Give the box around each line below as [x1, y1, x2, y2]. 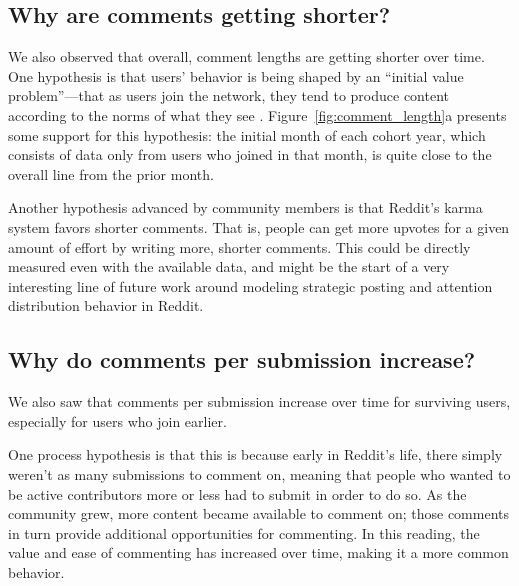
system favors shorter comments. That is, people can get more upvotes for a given [8, 216, 510, 237]
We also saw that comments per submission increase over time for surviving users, [8, 391, 511, 412]
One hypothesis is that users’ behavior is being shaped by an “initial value [8, 65, 464, 86]
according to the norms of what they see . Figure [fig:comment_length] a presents [8, 104, 507, 125]
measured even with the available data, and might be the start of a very [8, 256, 450, 277]
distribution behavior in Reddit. [8, 295, 204, 316]
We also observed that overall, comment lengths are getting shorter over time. [8, 46, 485, 67]
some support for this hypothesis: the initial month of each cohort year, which [8, 124, 486, 145]
